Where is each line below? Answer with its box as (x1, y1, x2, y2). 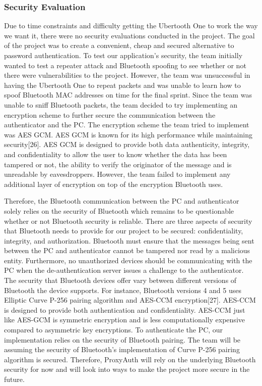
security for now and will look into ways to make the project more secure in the (4, 364, 250, 374)
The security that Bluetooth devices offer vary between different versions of (4, 275, 237, 285)
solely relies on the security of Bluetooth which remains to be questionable (4, 205, 234, 216)
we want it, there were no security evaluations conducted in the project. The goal (4, 30, 255, 40)
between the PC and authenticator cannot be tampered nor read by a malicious (4, 245, 250, 256)
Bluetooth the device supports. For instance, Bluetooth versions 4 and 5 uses (4, 284, 242, 295)
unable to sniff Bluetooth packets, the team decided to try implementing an (4, 99, 238, 110)
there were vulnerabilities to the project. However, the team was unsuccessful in (4, 70, 250, 80)
